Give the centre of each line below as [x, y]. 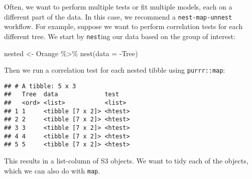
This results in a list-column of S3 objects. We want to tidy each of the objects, [126, 160]
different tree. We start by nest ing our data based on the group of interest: [120, 36]
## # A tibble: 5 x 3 [40, 86]
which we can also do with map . [52, 170]
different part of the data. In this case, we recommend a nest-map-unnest [118, 16]
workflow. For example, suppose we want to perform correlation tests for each [123, 26]
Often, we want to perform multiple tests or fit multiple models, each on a [118, 7]
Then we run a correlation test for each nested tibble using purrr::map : [115, 70]
